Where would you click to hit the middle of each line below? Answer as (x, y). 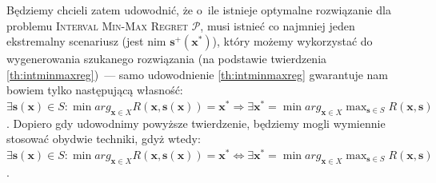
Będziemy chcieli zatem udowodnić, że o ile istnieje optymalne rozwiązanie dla (199, 10)
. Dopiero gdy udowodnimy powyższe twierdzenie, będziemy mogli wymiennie (196, 123)
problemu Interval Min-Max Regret (97, 25)
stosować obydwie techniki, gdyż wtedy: (104, 139)
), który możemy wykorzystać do (292, 41)
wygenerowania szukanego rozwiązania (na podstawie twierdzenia (167, 59)
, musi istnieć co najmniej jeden (278, 25)
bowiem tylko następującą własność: (95, 90)
